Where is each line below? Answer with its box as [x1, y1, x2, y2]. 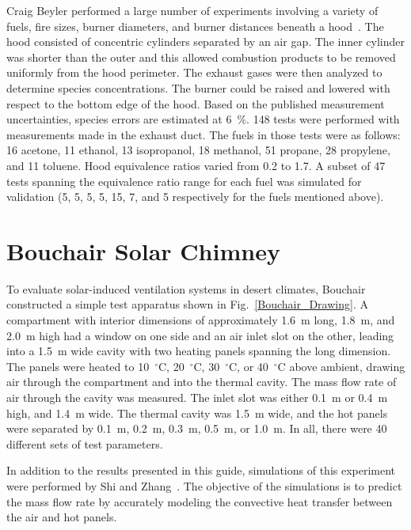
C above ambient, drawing [277, 358, 405, 374]
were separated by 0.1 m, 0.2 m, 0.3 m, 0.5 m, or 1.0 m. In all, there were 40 [6, 420, 387, 437]
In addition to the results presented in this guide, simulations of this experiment [6, 462, 396, 479]
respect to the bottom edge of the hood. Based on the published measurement [6, 95, 385, 112]
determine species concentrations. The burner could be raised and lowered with [6, 79, 390, 96]
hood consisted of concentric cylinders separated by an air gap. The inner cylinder [6, 33, 405, 50]
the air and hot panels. [6, 509, 117, 525]
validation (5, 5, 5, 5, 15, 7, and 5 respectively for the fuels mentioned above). [6, 188, 384, 205]
